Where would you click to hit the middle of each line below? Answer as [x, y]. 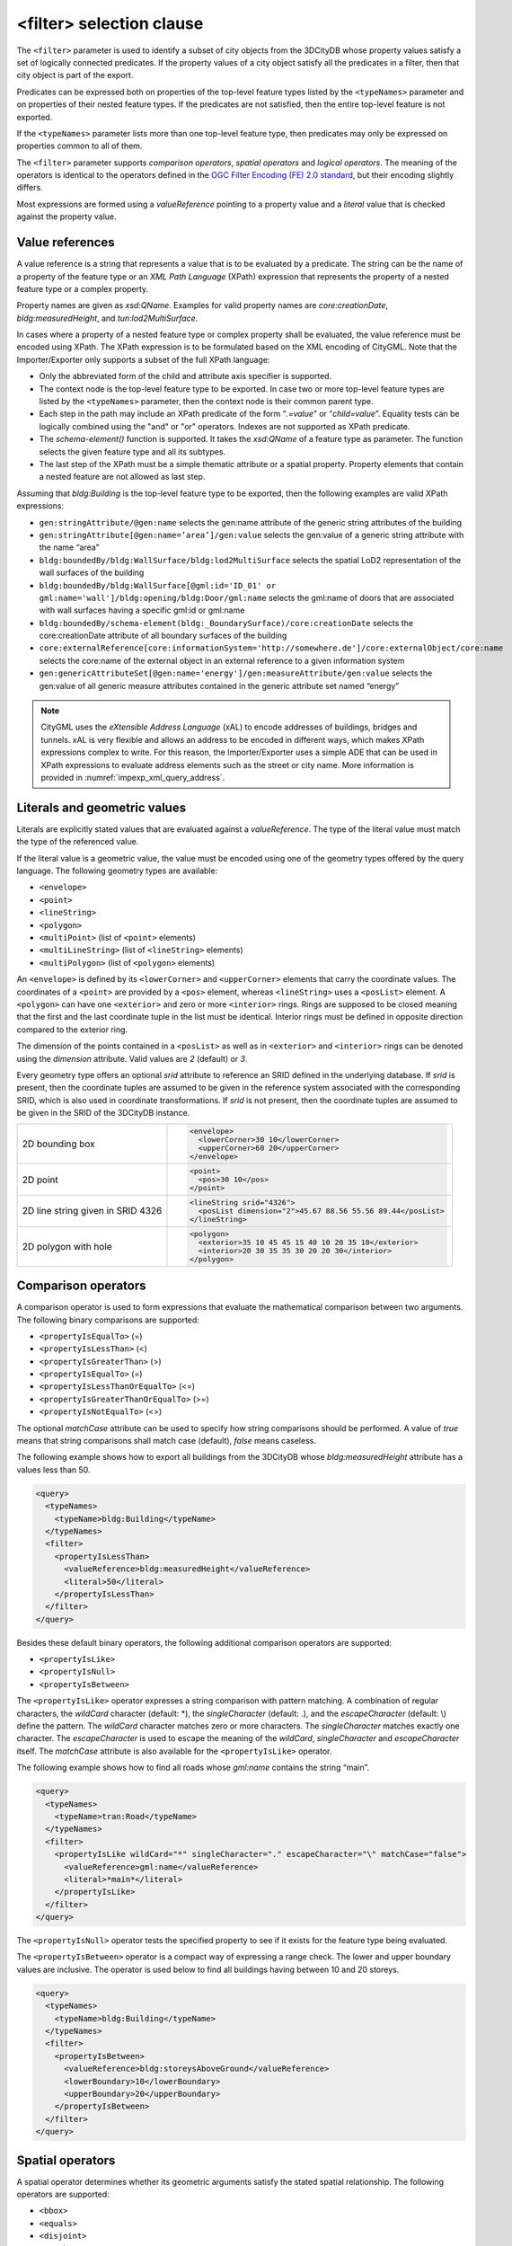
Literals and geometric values [102, 807]
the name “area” [69, 547]
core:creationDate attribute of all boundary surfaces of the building [163, 636]
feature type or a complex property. [83, 288]
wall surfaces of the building [92, 573]
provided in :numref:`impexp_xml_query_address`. [133, 777]
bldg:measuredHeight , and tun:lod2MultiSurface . [107, 318]
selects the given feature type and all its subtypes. [132, 451]
